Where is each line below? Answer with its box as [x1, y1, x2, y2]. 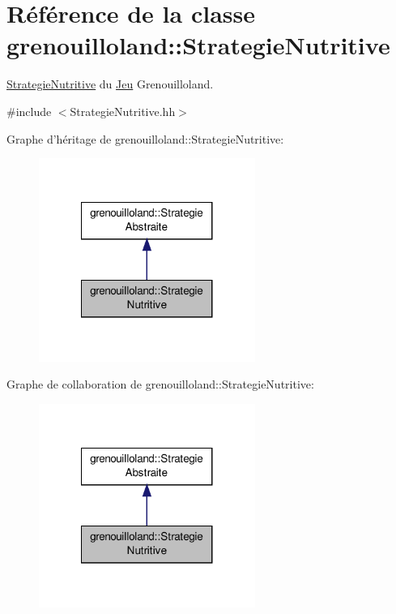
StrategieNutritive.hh [70, 102, 176, 119]
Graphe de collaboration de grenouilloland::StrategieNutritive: [6, 376, 314, 393]
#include [6, 102, 52, 119]
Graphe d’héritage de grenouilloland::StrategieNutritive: [6, 130, 284, 147]
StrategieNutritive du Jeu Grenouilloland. [6, 75, 214, 92]
